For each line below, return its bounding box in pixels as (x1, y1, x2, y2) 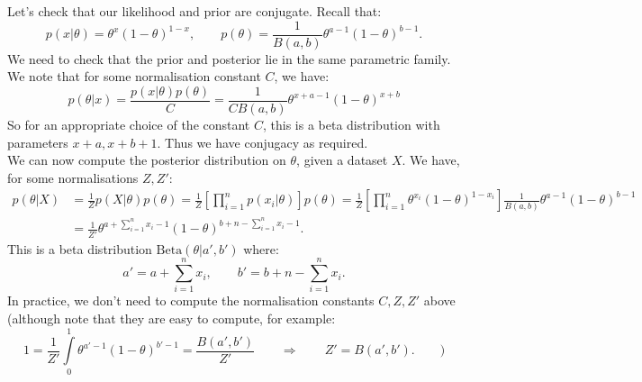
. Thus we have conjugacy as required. (157, 132, 368, 151)
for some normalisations (7, 168, 139, 186)
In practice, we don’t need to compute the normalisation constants (7, 291, 375, 310)
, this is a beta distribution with (263, 114, 440, 133)
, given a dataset (296, 150, 388, 169)
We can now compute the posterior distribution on (7, 150, 286, 169)
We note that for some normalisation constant (7, 67, 261, 86)
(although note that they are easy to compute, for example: (7, 309, 336, 328)
